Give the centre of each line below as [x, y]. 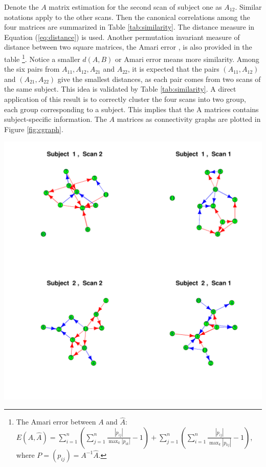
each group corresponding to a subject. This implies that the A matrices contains [131, 109]
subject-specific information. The [56, 119]
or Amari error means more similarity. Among [187, 59]
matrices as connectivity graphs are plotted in [189, 119]
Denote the [21, 7]
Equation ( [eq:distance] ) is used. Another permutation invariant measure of [122, 37]
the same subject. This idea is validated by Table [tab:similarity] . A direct [120, 89]
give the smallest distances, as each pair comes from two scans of [159, 79]
